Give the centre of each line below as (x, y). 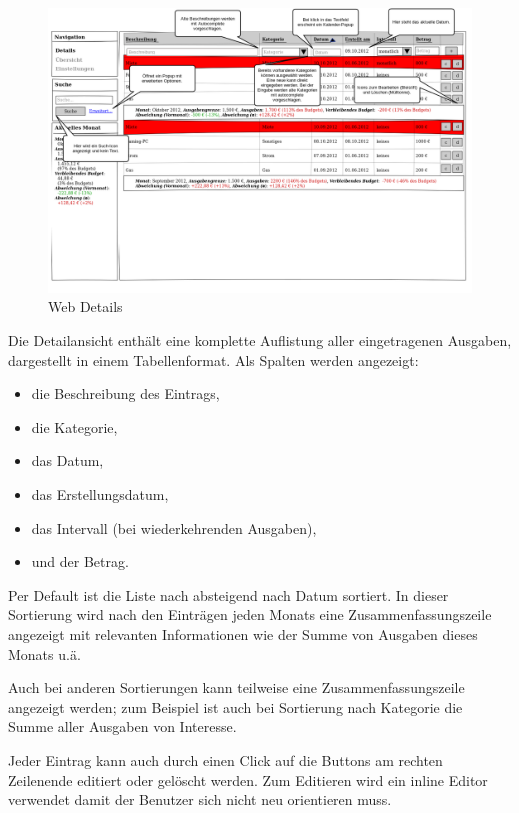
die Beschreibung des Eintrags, (125, 393)
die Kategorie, (74, 426)
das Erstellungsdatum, (100, 494)
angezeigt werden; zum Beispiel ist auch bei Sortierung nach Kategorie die (235, 706)
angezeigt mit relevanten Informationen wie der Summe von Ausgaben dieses (243, 634)
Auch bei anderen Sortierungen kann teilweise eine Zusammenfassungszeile (236, 687)
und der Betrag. (80, 561)
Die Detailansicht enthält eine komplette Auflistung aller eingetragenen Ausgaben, (260, 340)
